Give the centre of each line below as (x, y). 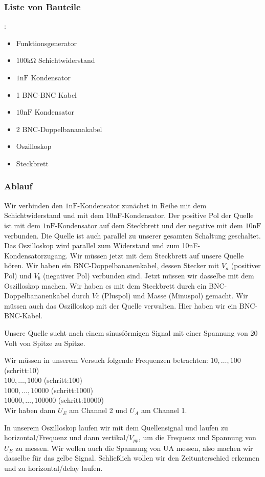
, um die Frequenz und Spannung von (197, 437)
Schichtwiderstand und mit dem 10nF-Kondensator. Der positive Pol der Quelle (129, 215)
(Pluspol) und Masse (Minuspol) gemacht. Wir (175, 296)
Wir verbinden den (34, 205)
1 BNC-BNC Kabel (46, 94)
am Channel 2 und (98, 410)
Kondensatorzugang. (36, 255)
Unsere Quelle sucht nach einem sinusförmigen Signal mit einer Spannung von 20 (131, 332)
